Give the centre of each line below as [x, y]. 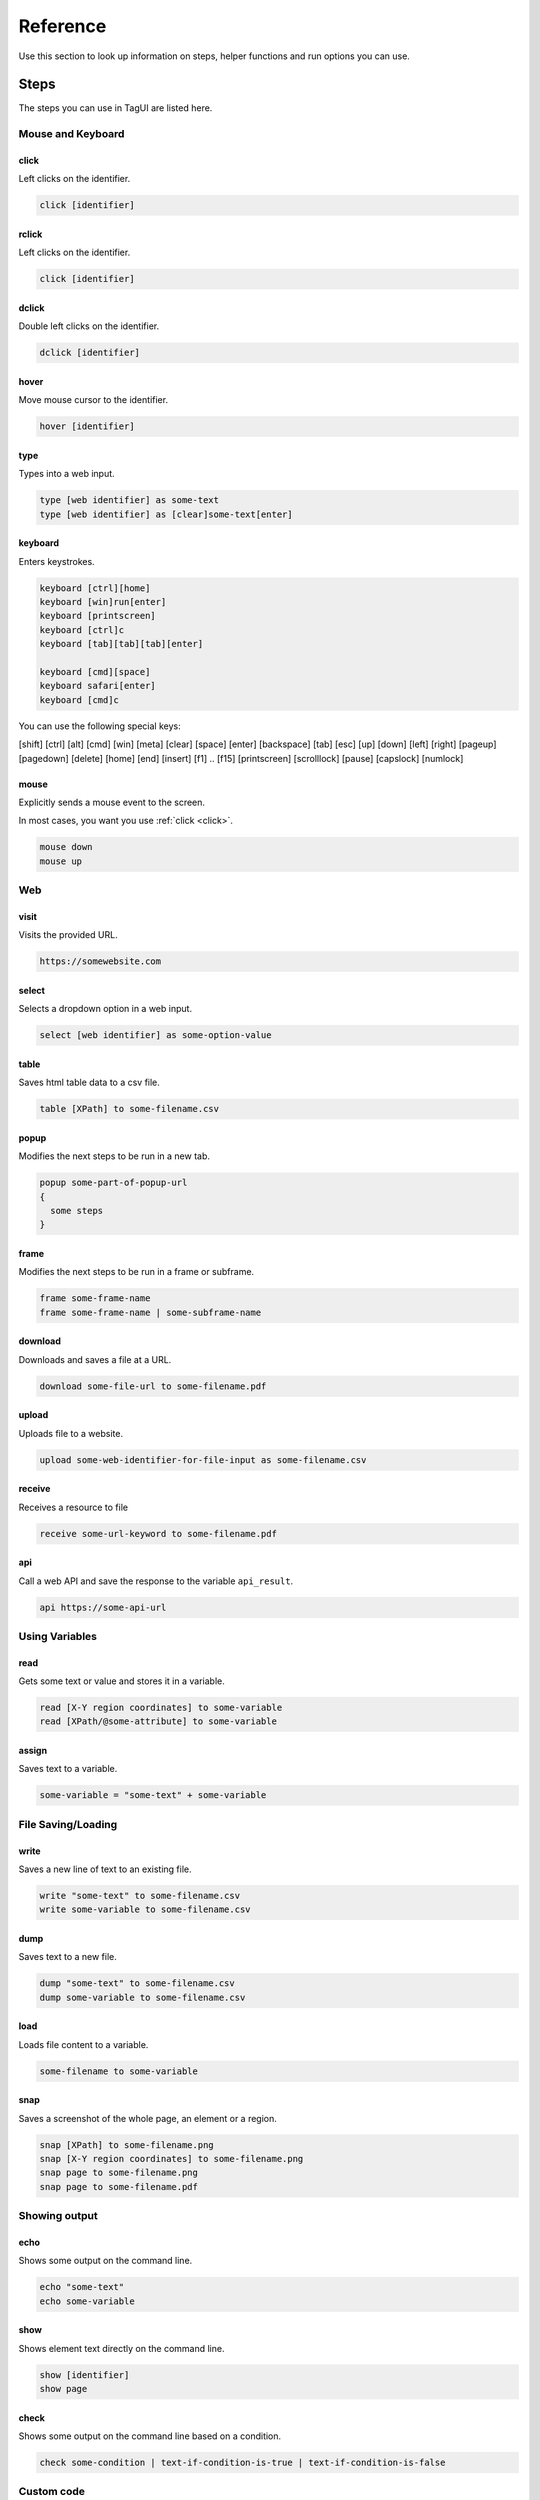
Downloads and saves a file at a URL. [95, 1359]
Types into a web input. [66, 474]
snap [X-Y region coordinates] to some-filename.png [171, 2159]
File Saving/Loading [68, 1824]
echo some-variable [87, 2301]
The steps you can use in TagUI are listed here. [115, 108]
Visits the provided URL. [68, 935]
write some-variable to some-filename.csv [145, 1909]
